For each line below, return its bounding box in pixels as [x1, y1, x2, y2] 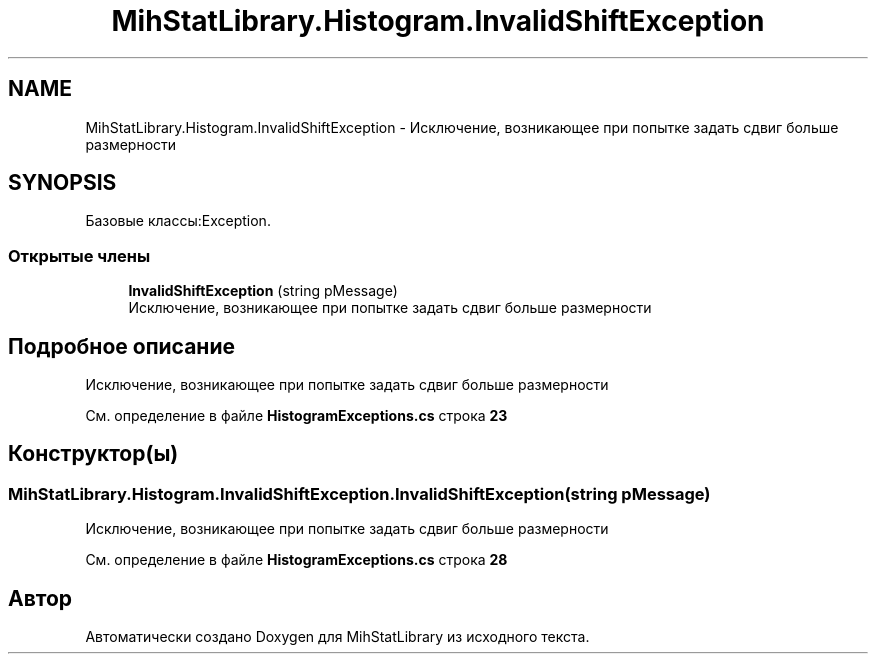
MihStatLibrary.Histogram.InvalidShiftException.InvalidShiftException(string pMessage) [8, 483, 711, 504]
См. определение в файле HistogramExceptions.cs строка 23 [85, 407, 508, 425]
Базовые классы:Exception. [85, 212, 271, 230]
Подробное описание [8, 333, 235, 359]
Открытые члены [8, 245, 151, 266]
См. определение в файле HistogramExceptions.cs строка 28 [85, 551, 508, 569]
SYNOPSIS [8, 170, 117, 196]
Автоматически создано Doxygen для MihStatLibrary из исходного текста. [85, 628, 590, 646]
